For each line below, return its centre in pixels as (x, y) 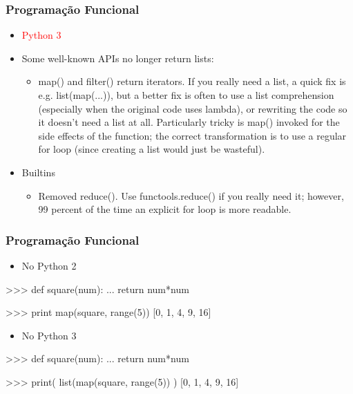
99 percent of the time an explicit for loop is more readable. (165, 209)
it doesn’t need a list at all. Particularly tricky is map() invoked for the (189, 122)
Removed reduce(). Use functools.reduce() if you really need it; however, (191, 195)
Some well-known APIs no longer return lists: (118, 58)
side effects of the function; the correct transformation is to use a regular (192, 135)
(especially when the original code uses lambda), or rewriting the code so (193, 108)
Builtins (38, 172)
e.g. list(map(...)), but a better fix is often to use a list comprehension (186, 95)
